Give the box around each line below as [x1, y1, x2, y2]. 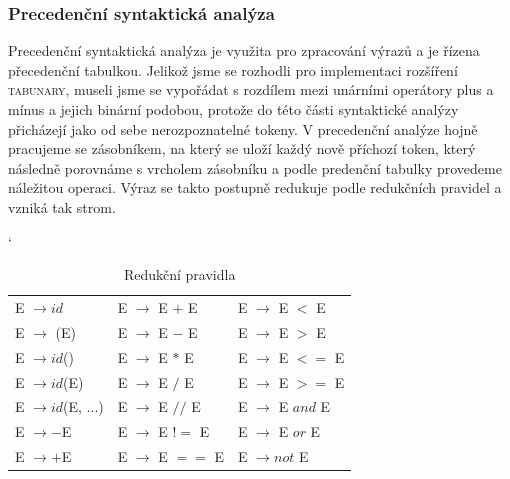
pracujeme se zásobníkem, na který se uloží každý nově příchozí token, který [8, 138, 476, 159]
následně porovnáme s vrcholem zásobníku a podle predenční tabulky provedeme [8, 157, 502, 178]
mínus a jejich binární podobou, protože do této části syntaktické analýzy [8, 99, 459, 119]
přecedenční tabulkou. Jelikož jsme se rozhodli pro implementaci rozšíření [8, 59, 458, 80]
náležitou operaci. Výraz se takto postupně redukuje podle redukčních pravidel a [8, 177, 502, 198]
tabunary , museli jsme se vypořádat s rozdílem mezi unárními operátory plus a [8, 79, 494, 100]
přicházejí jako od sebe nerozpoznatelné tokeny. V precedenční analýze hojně [8, 118, 478, 139]
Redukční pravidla [123, 264, 236, 285]
